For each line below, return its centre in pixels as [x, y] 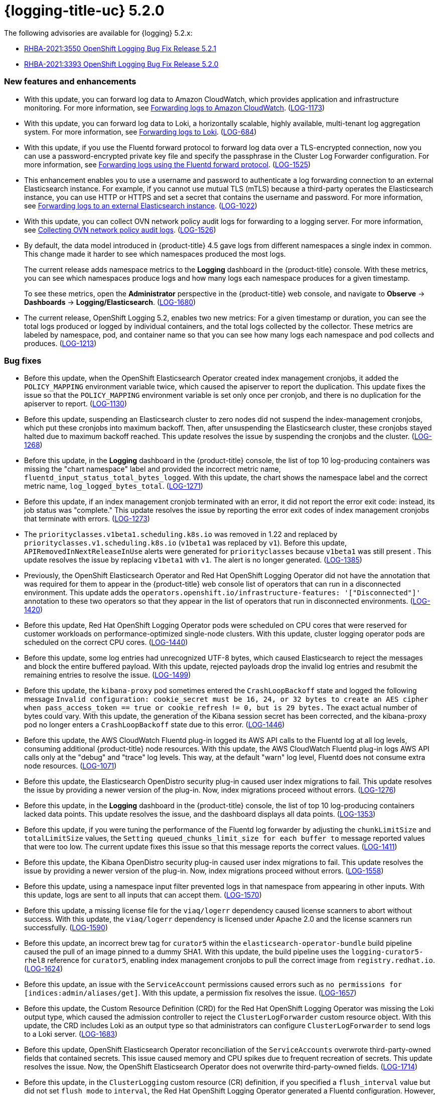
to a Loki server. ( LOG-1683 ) [71, 1034]
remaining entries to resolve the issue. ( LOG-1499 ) [108, 675]
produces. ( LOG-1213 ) [60, 343]
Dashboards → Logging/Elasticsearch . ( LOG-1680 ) [110, 302]
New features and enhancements [70, 82]
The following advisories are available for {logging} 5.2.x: [98, 33]
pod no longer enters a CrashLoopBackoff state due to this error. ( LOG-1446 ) [155, 725]
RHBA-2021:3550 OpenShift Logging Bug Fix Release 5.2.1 [120, 48]
